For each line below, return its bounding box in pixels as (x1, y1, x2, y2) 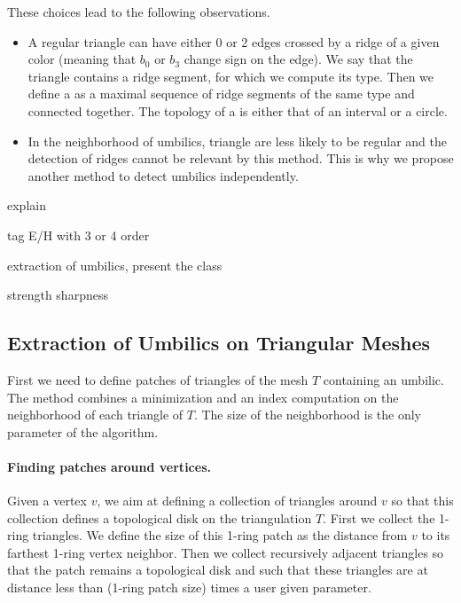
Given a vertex (7, 491, 87, 510)
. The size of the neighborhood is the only (193, 405, 422, 424)
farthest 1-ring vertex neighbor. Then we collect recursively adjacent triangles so (7, 543, 444, 561)
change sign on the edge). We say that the (184, 50, 413, 68)
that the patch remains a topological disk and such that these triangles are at (7, 560, 428, 579)
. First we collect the (323, 508, 435, 527)
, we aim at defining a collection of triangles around (97, 491, 378, 510)
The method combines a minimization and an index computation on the (7, 388, 399, 406)
